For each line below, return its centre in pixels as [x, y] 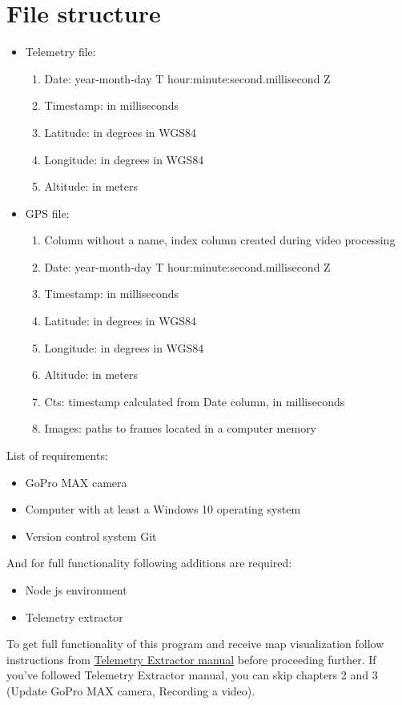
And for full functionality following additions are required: [149, 563]
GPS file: [47, 213]
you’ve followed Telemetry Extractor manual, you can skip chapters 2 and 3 [192, 675]
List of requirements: [57, 455]
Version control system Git [91, 536]
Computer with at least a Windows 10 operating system [163, 509]
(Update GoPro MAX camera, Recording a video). [131, 690]
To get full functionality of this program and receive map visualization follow [195, 644]
